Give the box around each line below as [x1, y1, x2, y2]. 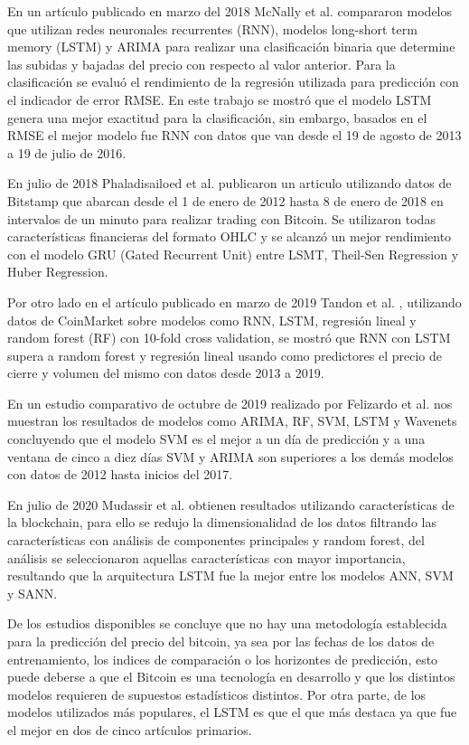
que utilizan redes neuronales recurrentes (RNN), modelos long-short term [7, 19, 417, 38]
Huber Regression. [7, 262, 108, 281]
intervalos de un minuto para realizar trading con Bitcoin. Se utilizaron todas [7, 209, 436, 228]
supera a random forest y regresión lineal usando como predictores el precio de [7, 345, 442, 364]
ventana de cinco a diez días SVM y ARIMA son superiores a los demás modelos [7, 447, 454, 466]
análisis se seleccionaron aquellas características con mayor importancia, [7, 548, 406, 567]
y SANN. [7, 583, 58, 602]
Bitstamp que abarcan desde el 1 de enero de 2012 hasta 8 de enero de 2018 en [7, 191, 444, 210]
